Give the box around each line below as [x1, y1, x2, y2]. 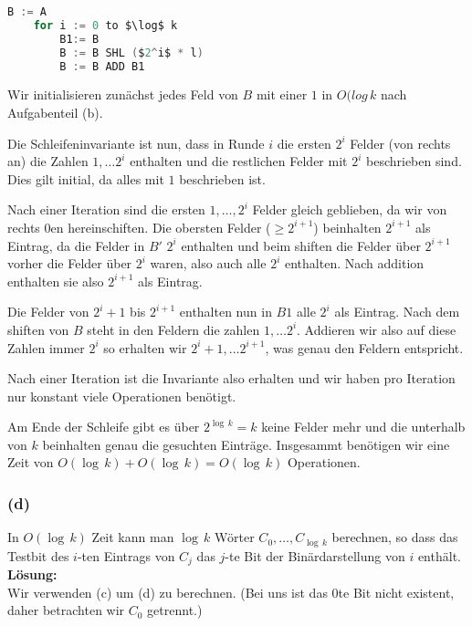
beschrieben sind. [365, 151, 462, 171]
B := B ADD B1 [59, 59, 145, 73]
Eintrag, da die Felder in [7, 235, 145, 255]
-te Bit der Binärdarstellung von [225, 546, 405, 565]
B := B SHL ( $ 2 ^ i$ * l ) [59, 46, 204, 59]
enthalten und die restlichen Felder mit [130, 151, 348, 171]
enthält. [417, 546, 461, 565]
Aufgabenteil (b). [7, 102, 103, 121]
